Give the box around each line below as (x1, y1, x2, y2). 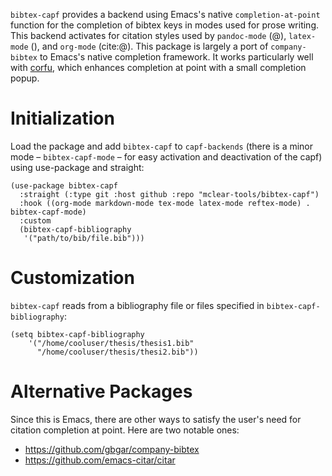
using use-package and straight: (10, 161, 145, 173)
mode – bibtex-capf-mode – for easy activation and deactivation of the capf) (10, 150, 323, 163)
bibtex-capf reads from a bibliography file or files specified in (10, 299, 265, 311)
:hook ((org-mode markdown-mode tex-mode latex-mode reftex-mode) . (19, 198, 311, 208)
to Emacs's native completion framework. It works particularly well (39, 51, 314, 63)
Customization (10, 267, 135, 289)
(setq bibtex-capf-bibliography (10, 329, 145, 339)
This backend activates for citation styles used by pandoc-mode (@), (10, 30, 287, 41)
